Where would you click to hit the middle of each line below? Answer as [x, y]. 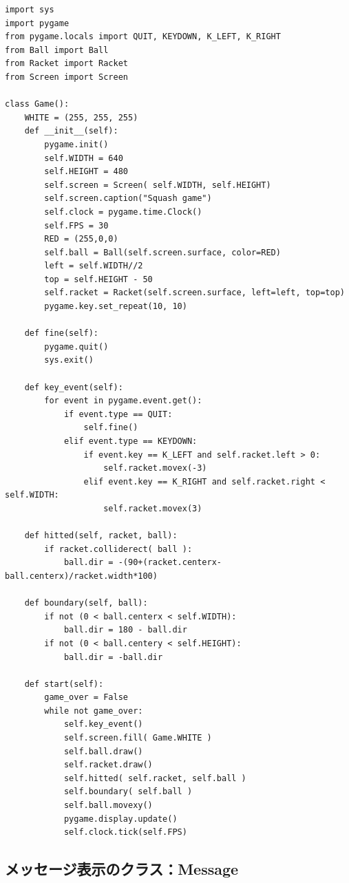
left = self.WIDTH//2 [94, 266]
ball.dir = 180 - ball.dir [125, 630]
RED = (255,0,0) [81, 239]
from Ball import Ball [57, 50]
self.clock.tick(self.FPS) [125, 832]
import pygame [37, 23]
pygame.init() [76, 144]
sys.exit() [69, 360]
